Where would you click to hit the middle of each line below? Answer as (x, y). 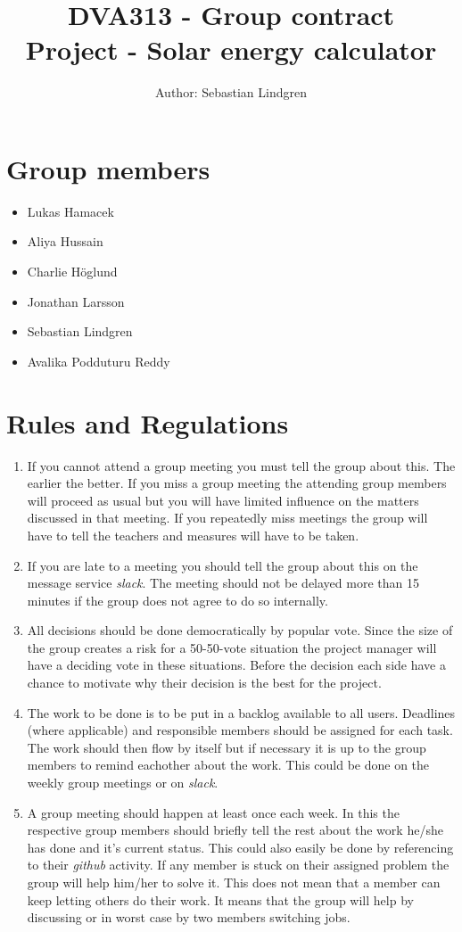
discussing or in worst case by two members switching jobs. (189, 917)
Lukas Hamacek (70, 211)
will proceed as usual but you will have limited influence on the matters (223, 500)
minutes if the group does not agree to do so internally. (177, 600)
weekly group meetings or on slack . (123, 783)
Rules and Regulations (148, 422)
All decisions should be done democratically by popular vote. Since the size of (240, 630)
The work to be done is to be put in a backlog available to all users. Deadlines (241, 712)
